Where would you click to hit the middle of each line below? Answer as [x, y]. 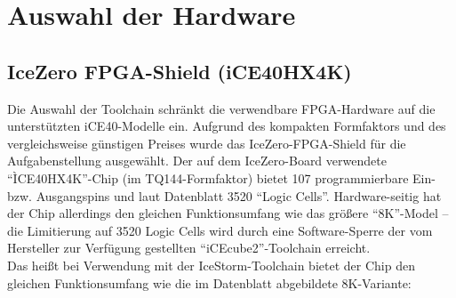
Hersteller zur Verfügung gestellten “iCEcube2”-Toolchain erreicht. [189, 248]
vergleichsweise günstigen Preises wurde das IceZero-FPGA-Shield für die [207, 143]
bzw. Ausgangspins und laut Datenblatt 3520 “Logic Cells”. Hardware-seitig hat [224, 195]
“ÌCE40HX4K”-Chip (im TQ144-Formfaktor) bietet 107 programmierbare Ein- [221, 177]
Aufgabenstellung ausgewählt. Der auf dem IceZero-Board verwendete [197, 161]
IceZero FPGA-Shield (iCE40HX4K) [180, 71]
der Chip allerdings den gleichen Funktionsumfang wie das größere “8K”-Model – [228, 213]
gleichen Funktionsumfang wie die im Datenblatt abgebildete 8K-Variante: [209, 282]
